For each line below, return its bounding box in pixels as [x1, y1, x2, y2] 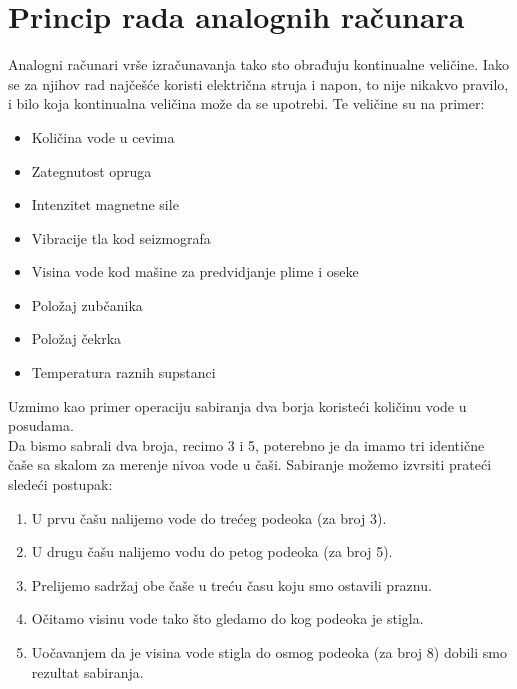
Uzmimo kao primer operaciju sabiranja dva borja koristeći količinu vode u [8, 395, 467, 416]
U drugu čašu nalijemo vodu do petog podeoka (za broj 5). [31, 541, 393, 562]
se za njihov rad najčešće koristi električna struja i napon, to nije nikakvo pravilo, [8, 73, 509, 94]
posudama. [8, 415, 74, 436]
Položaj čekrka [31, 328, 122, 349]
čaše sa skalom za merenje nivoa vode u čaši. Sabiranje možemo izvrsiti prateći [8, 454, 492, 475]
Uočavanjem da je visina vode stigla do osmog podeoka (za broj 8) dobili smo [31, 642, 507, 662]
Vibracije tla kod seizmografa [31, 227, 211, 248]
